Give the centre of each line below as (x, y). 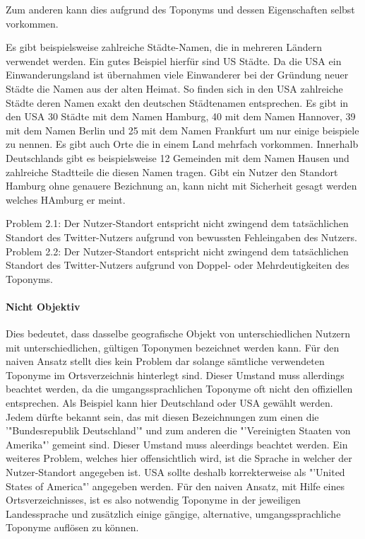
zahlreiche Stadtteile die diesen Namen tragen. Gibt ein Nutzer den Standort (172, 172)
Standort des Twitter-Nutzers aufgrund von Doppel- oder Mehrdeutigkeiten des (178, 265)
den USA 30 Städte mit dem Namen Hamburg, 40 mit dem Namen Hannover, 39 (181, 116)
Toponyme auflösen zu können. (72, 527)
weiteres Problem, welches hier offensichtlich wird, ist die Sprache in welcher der (179, 458)
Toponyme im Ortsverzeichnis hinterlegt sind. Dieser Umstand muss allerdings (175, 375)
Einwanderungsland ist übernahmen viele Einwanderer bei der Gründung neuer (177, 75)
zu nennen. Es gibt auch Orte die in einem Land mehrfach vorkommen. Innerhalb (182, 144)
